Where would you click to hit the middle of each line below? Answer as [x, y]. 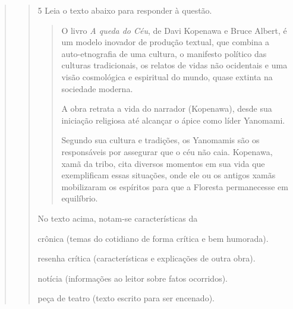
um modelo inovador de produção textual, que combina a [166, 42]
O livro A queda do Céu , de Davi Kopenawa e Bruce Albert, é [174, 30]
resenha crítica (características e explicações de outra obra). [146, 258]
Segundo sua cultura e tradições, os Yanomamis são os [160, 140]
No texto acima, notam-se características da [118, 218]
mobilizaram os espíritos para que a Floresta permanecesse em [175, 186]
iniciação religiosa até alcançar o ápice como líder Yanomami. [173, 120]
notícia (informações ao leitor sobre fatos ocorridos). [133, 278]
